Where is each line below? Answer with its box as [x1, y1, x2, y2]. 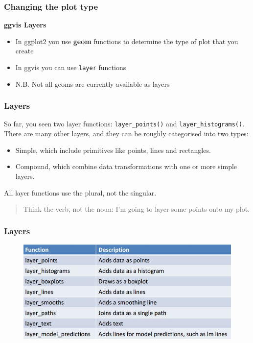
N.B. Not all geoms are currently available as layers [15, 78, 170, 89]
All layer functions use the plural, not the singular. [4, 187, 157, 197]
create [15, 46, 34, 56]
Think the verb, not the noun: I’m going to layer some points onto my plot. [23, 204, 250, 214]
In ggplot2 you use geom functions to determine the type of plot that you [15, 36, 238, 46]
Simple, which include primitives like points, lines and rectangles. [15, 145, 211, 155]
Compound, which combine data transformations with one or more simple [15, 161, 237, 171]
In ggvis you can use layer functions [15, 62, 126, 72]
